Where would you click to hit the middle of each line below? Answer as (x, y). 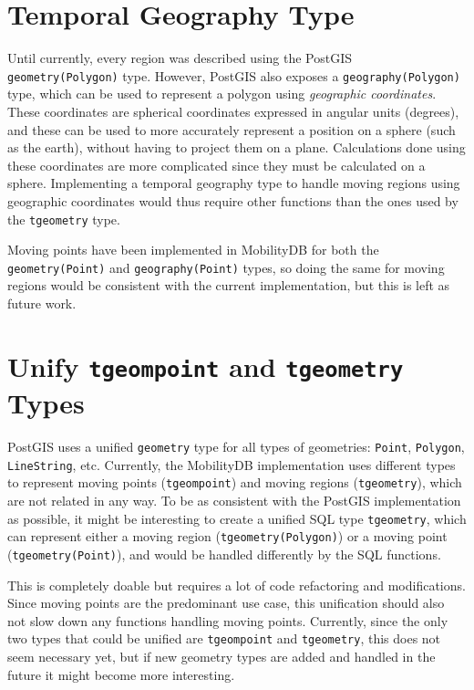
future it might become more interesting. (121, 674)
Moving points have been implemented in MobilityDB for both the (193, 250)
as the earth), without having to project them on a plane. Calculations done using (237, 147)
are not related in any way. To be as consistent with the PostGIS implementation (234, 501)
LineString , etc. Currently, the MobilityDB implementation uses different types (232, 464)
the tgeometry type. (64, 219)
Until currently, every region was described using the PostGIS (180, 58)
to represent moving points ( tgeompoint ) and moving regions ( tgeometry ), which (235, 482)
